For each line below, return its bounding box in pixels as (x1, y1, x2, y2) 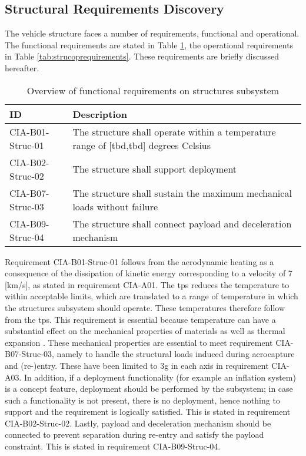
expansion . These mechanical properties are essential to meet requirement (5, 336, 273, 348)
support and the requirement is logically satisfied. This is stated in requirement (5, 405, 291, 418)
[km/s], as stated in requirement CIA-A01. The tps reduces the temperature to (5, 278, 290, 290)
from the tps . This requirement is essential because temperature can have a (5, 313, 276, 325)
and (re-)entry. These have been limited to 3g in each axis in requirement (5, 359, 269, 371)
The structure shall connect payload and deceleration (72, 216, 292, 230)
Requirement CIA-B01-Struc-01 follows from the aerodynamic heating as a (5, 255, 274, 267)
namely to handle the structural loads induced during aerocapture (56, 348, 295, 360)
